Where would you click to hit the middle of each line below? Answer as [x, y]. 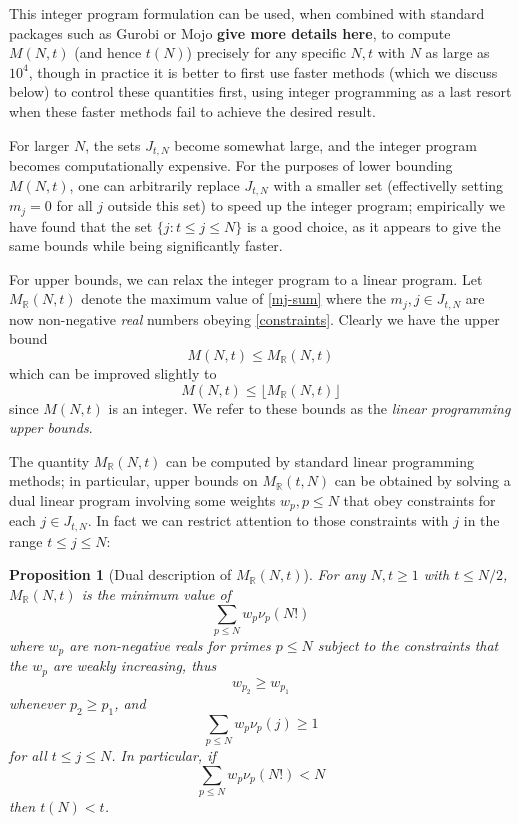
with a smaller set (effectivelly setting [388, 184]
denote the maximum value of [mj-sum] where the [233, 298]
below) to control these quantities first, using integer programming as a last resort [260, 91]
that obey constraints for [419, 499]
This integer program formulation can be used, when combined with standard [247, 13]
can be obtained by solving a [422, 480]
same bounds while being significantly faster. [146, 245]
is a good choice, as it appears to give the [373, 225]
